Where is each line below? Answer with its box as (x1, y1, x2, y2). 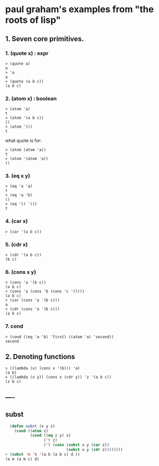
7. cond (5, 323, 24, 330)
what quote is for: (5, 138, 42, 144)
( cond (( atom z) (14, 428, 49, 434)
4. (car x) (5, 218, 28, 225)
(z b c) (5, 379, 22, 384)
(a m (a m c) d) (5, 456, 39, 461)
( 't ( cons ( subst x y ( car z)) (43, 442, 110, 448)
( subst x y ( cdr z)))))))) (66, 447, 123, 452)
